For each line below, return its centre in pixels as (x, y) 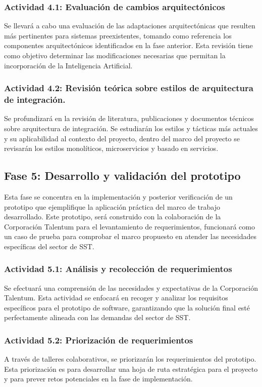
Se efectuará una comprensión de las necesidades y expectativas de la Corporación (131, 287)
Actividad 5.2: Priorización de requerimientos (99, 340)
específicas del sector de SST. (49, 246)
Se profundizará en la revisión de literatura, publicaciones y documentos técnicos (129, 118)
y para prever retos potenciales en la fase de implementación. (98, 379)
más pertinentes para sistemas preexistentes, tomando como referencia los (118, 35)
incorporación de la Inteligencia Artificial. (68, 65)
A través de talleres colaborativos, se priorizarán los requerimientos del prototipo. (130, 359)
